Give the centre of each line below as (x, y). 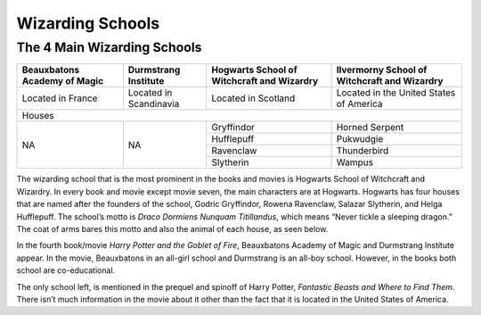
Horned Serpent (370, 128)
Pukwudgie (360, 139)
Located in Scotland (253, 98)
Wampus (355, 162)
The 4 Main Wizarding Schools (109, 47)
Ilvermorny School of (382, 70)
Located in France (60, 98)
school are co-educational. (66, 270)
